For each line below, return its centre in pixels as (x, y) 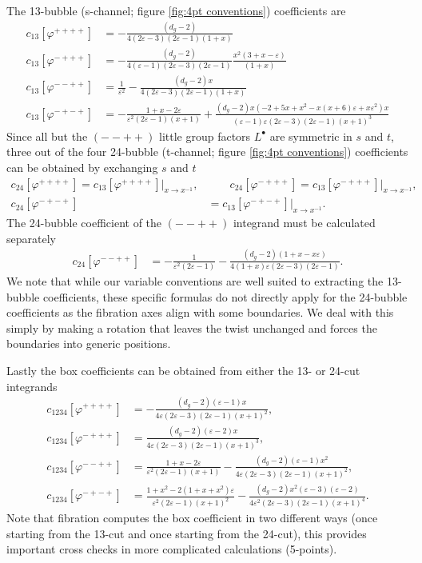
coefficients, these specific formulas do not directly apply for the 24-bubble (225, 296)
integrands (32, 386)
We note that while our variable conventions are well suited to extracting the (195, 281)
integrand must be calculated (304, 223)
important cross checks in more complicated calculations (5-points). (172, 549)
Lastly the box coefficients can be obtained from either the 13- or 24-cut (183, 371)
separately (31, 238)
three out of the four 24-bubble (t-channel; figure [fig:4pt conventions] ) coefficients (207, 152)
